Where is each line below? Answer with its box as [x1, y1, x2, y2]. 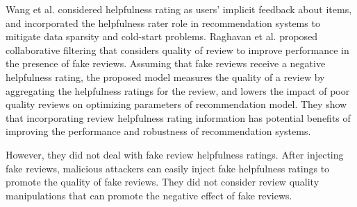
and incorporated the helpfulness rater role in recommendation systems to [6, 15, 320, 30]
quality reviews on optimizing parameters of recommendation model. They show [6, 97, 347, 111]
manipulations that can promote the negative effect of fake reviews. [6, 188, 292, 202]
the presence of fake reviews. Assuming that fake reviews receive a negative [6, 56, 326, 71]
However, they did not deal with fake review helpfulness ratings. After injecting [6, 147, 344, 161]
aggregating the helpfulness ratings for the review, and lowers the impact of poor [6, 83, 350, 98]
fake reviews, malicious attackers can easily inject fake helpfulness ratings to [6, 161, 330, 175]
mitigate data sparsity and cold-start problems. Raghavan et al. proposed [6, 29, 318, 44]
